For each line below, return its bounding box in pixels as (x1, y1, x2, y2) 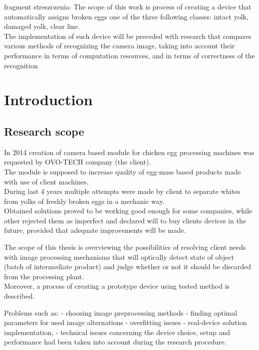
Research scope (4, 123, 84, 139)
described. (4, 291, 35, 301)
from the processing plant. (4, 271, 84, 281)
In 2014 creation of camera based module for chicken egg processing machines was (4, 147, 255, 157)
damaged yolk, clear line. (4, 21, 80, 31)
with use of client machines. (4, 176, 89, 186)
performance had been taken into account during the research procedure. (4, 337, 227, 347)
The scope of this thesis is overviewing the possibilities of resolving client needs (4, 242, 246, 252)
